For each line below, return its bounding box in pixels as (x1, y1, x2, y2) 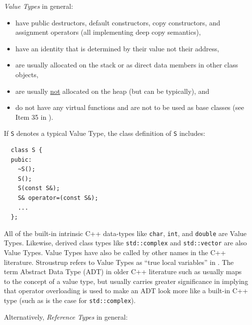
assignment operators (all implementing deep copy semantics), (15, 27, 201, 37)
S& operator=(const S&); (18, 194, 98, 201)
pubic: (11, 156, 32, 163)
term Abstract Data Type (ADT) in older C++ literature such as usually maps (4, 266, 242, 277)
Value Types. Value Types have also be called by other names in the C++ (4, 247, 226, 258)
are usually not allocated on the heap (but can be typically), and (15, 86, 210, 96)
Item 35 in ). (15, 111, 54, 122)
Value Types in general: (4, 1, 73, 11)
